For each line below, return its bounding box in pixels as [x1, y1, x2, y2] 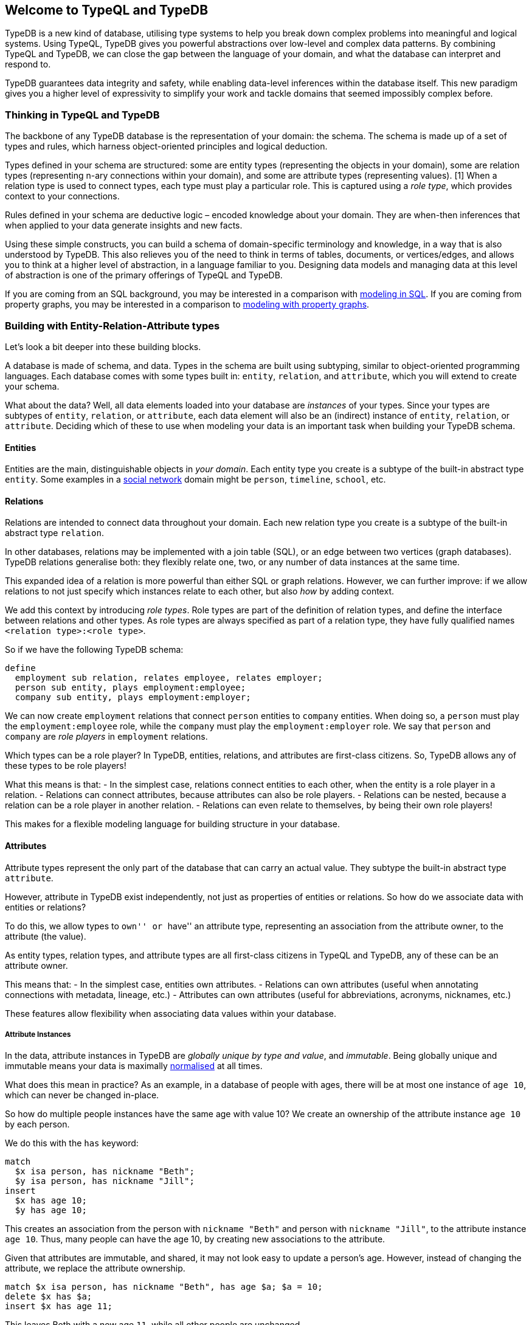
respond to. [5, 59, 51, 70]
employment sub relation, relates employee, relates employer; [15, 673, 323, 683]
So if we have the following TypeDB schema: [5, 644, 184, 655]
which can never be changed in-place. [5, 1090, 159, 1101]
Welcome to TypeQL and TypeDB [5, 2, 209, 18]
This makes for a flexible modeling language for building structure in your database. [5, 819, 340, 830]
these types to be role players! [5, 760, 126, 771]
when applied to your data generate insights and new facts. [5, 220, 243, 231]
